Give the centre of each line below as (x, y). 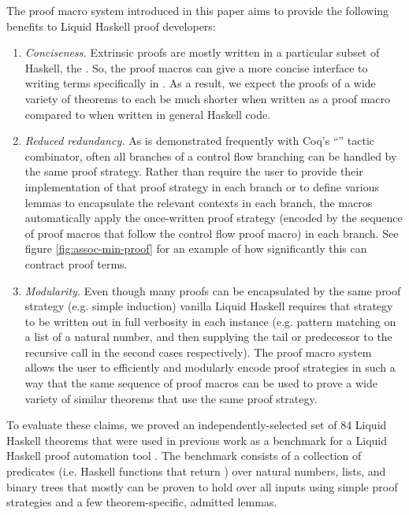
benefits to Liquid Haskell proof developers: (111, 26)
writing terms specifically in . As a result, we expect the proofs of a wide (200, 83)
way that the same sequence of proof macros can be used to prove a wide (201, 383)
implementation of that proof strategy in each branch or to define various (202, 186)
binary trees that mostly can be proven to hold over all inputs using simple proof (202, 486)
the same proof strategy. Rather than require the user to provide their (194, 171)
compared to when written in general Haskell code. (148, 114)
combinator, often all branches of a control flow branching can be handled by (211, 156)
